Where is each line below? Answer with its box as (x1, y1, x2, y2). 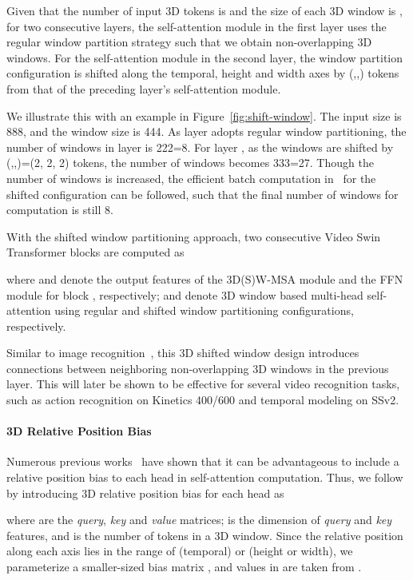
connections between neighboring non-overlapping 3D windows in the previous (6, 360, 389, 376)
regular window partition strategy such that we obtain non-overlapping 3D (6, 34, 372, 50)
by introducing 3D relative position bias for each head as (6, 484, 284, 501)
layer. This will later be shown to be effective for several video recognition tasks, (6, 375, 400, 392)
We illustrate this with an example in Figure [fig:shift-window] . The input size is (6, 107, 402, 124)
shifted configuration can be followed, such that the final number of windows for (6, 185, 399, 202)
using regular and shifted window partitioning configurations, (54, 302, 354, 319)
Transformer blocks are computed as (6, 244, 185, 260)
